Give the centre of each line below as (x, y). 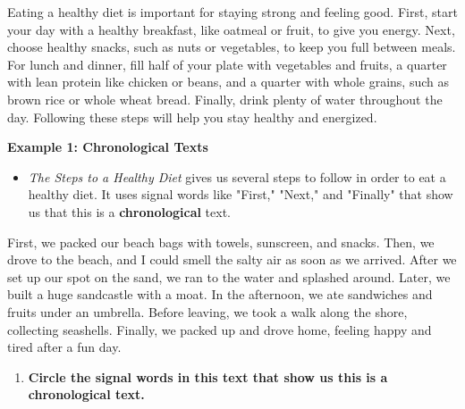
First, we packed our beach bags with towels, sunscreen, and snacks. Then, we (221, 242)
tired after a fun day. (64, 347)
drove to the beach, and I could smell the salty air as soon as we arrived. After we (232, 259)
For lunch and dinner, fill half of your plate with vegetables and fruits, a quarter (227, 64)
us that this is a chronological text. (130, 211)
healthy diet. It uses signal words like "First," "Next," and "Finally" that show (241, 194)
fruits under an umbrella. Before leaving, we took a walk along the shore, (207, 311)
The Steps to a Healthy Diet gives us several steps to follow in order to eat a (237, 176)
